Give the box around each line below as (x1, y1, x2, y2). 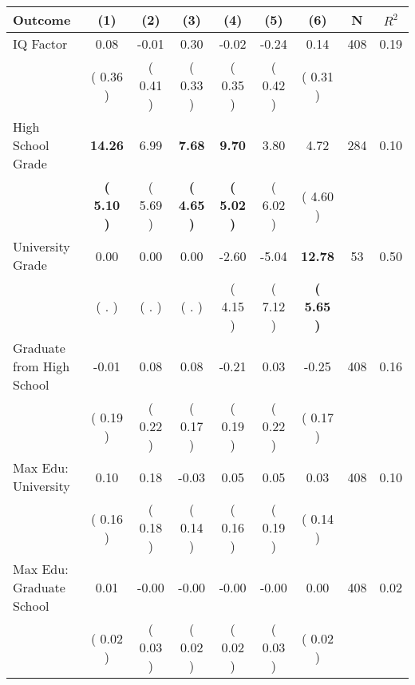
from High (13, 357, 70, 375)
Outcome (13, 10, 71, 29)
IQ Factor (13, 34, 68, 53)
